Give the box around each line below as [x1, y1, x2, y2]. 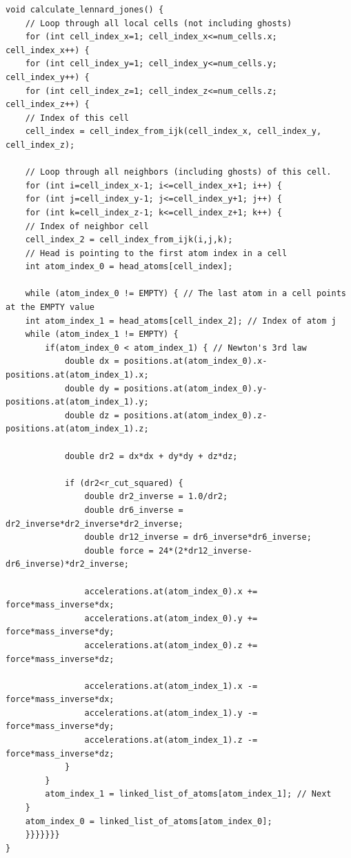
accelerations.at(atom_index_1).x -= [84, 681, 258, 691]
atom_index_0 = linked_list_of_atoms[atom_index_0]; [25, 816, 272, 826]
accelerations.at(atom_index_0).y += [84, 613, 258, 623]
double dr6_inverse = [84, 505, 183, 515]
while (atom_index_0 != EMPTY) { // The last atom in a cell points [25, 289, 346, 299]
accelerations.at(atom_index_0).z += [84, 640, 258, 650]
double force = [84, 545, 154, 556]
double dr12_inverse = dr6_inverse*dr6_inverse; [84, 532, 312, 543]
